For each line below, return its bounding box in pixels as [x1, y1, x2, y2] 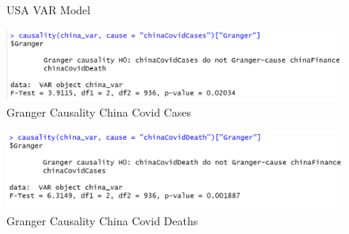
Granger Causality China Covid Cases [6, 103, 191, 120]
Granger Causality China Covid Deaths [6, 212, 198, 228]
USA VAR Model [6, 2, 90, 17]
